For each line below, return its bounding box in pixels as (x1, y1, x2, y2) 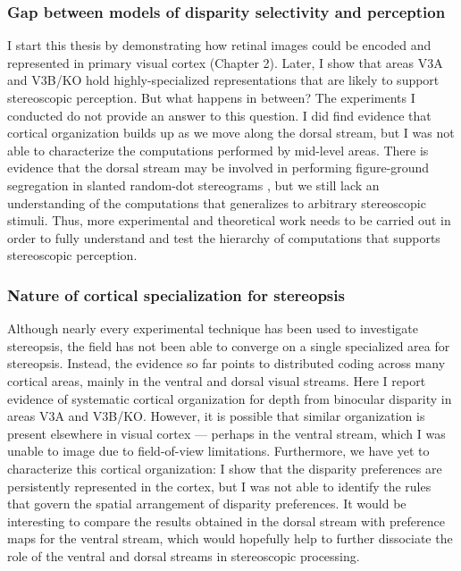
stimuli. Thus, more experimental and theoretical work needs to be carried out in (7, 211, 451, 230)
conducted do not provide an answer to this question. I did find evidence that (7, 105, 432, 124)
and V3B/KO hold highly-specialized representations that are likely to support (7, 71, 440, 89)
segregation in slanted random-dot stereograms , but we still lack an (7, 175, 380, 194)
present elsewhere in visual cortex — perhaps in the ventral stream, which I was (7, 424, 446, 442)
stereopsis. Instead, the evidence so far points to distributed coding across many (7, 354, 446, 373)
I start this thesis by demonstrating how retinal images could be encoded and (7, 36, 432, 55)
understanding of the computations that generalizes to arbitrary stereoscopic (7, 193, 426, 212)
